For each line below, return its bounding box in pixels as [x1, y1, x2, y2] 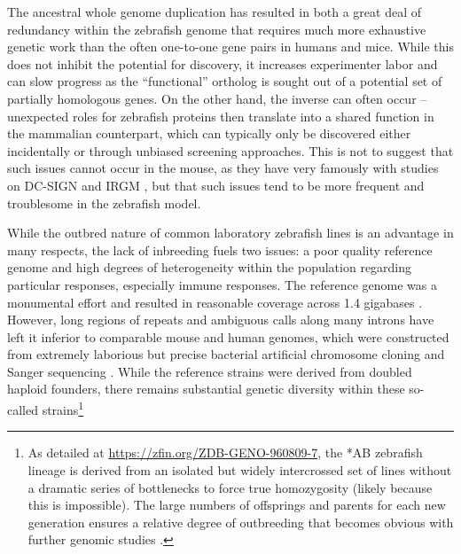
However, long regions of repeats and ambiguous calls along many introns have [7, 310, 434, 329]
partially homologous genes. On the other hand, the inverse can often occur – [7, 89, 427, 107]
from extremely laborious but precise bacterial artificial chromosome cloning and [7, 345, 445, 363]
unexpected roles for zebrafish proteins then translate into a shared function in [7, 106, 434, 125]
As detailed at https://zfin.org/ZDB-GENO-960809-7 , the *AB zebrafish [27, 443, 423, 462]
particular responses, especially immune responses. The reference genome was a [7, 275, 437, 293]
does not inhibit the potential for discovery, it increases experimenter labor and [7, 54, 438, 73]
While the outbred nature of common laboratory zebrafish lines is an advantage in [7, 223, 454, 242]
